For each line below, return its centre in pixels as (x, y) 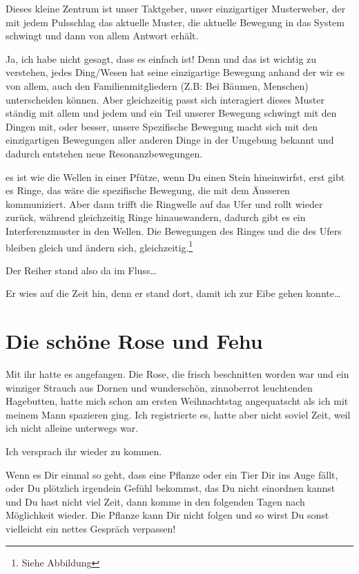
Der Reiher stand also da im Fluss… (81, 270)
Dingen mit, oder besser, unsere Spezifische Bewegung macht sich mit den (162, 126)
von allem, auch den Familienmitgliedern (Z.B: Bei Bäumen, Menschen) (157, 85)
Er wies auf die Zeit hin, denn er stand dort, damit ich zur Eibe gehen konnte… (173, 293)
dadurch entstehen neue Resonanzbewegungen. (104, 153)
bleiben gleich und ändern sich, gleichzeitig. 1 (99, 246)
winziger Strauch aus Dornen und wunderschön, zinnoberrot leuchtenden (159, 387)
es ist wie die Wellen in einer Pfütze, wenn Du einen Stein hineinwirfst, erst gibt (175, 176)
